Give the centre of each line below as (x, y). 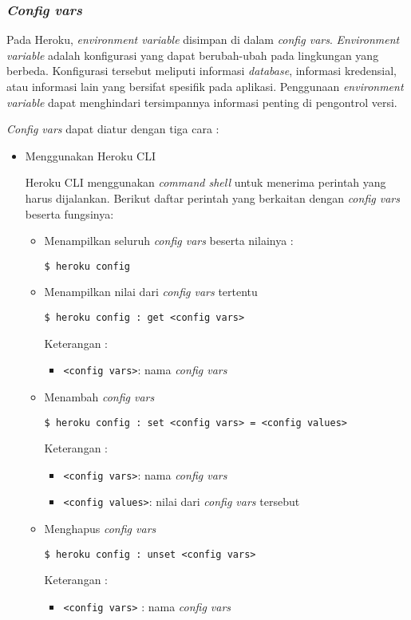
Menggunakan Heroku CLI (90, 155)
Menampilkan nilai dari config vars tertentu (151, 292)
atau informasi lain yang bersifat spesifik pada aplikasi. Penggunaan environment (205, 86)
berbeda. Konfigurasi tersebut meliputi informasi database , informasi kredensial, (202, 71)
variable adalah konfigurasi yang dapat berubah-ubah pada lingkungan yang (193, 55)
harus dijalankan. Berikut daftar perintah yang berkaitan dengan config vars (212, 197)
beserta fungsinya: (69, 213)
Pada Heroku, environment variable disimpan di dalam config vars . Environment (203, 39)
